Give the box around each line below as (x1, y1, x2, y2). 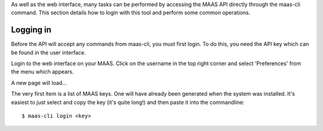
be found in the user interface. (11, 48, 86, 56)
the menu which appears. (11, 68, 74, 75)
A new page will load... (11, 79, 67, 86)
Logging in (11, 25, 52, 35)
